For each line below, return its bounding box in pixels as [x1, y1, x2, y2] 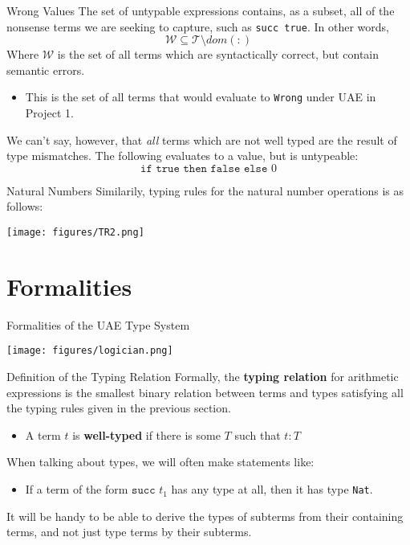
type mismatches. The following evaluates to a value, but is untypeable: [6, 147, 359, 164]
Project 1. [25, 104, 74, 121]
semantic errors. [6, 61, 85, 78]
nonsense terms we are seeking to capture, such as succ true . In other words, [6, 18, 389, 35]
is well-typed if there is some [72, 426, 221, 443]
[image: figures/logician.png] [6, 345, 173, 357]
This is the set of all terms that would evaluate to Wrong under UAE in [25, 88, 376, 105]
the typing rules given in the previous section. [6, 400, 231, 416]
